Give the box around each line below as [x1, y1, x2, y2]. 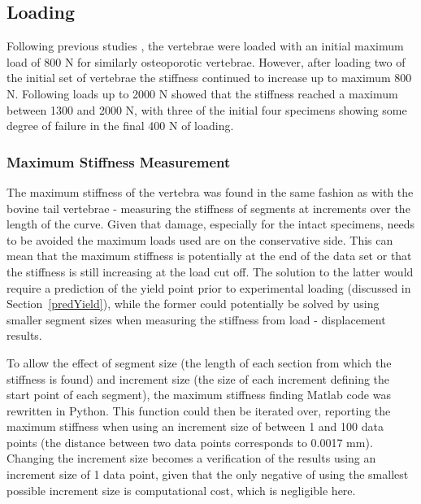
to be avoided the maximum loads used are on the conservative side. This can [7, 231, 393, 248]
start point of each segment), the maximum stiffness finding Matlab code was [7, 386, 391, 403]
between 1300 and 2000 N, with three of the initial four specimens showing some [7, 101, 407, 118]
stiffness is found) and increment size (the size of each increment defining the [7, 370, 390, 387]
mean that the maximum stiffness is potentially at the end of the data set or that [7, 247, 412, 264]
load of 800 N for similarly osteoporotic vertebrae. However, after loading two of [7, 53, 406, 70]
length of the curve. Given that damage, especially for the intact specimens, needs [7, 215, 415, 232]
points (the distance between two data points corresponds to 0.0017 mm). [7, 433, 373, 450]
